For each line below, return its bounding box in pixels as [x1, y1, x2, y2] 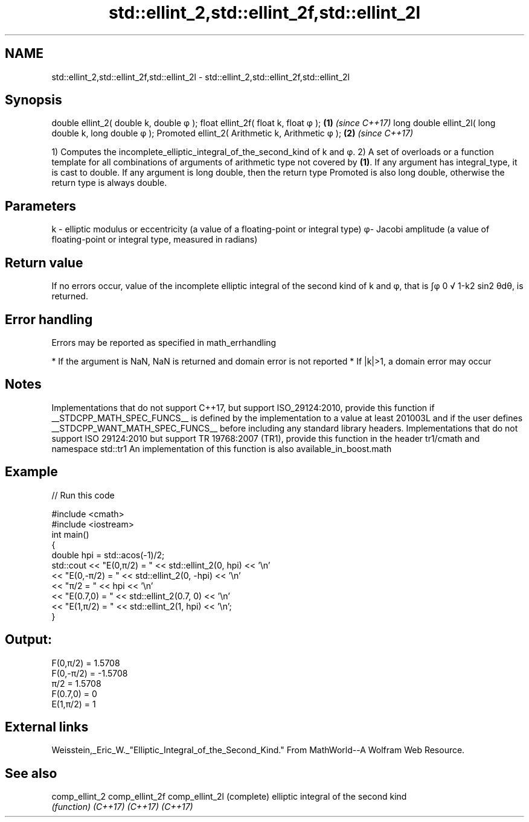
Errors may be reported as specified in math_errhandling [51, 337, 277, 348]
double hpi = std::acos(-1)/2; [51, 549, 165, 560]
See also [5, 765, 57, 781]
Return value [5, 255, 83, 270]
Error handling [5, 311, 93, 327]
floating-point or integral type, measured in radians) [51, 234, 258, 245]
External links [5, 719, 89, 734]
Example [5, 464, 58, 480]
